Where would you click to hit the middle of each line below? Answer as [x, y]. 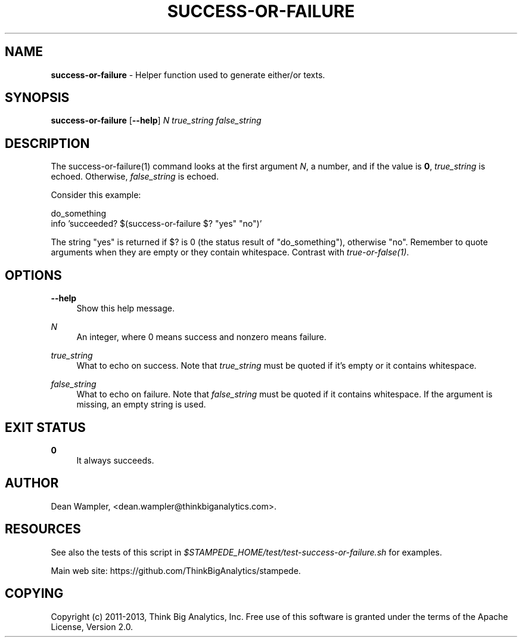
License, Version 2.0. [92, 626]
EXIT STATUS [45, 427]
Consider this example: [96, 195]
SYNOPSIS [37, 98]
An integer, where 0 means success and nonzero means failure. [201, 337]
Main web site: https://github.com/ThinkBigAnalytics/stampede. [176, 570]
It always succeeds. [115, 460]
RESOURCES [43, 529]
